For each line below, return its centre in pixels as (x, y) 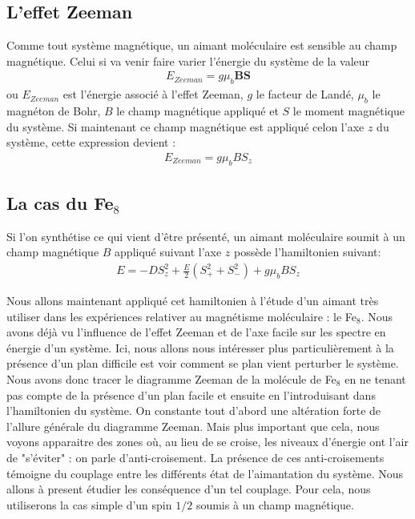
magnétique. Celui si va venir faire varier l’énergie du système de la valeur (188, 60)
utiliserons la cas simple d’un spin (89, 504)
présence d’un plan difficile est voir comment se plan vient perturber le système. (203, 363)
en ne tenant (375, 379)
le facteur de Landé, (305, 94)
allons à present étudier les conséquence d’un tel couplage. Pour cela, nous (189, 489)
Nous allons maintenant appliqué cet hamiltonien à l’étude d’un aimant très (193, 301)
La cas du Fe (60, 203)
